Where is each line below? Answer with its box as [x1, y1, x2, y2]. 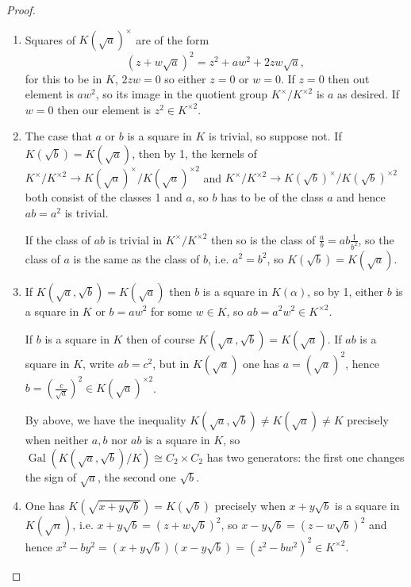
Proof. [6, 2, 36, 17]
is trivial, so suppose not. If [209, 128, 342, 144]
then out [328, 70, 370, 86]
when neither [25, 432, 89, 448]
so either [164, 70, 206, 86]
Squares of [25, 31, 75, 48]
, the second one [97, 468, 176, 485]
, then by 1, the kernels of [132, 144, 257, 161]
